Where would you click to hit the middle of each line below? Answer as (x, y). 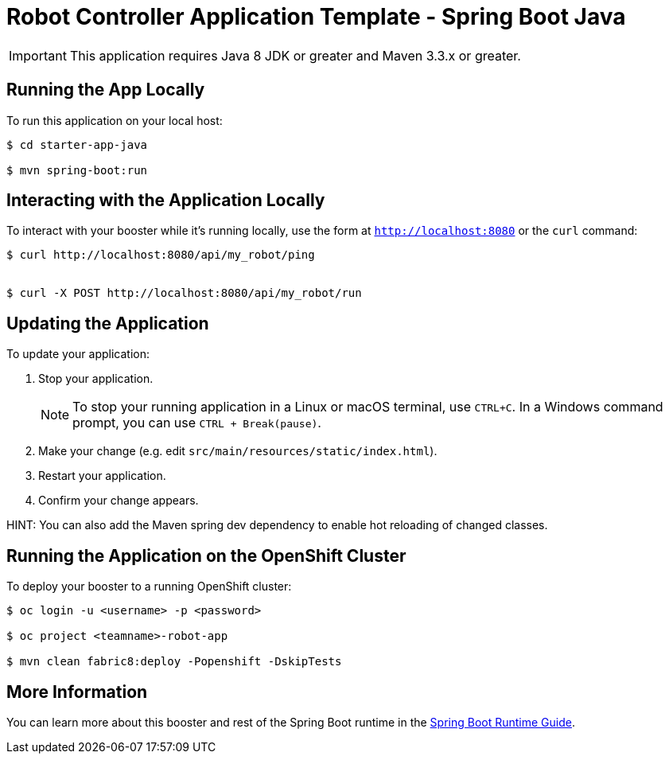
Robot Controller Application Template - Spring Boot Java (316, 17)
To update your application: (78, 354)
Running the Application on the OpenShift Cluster (206, 555)
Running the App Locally (106, 90)
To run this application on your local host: (115, 120)
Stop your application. (96, 379)
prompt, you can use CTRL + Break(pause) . (197, 423)
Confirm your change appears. (119, 501)
